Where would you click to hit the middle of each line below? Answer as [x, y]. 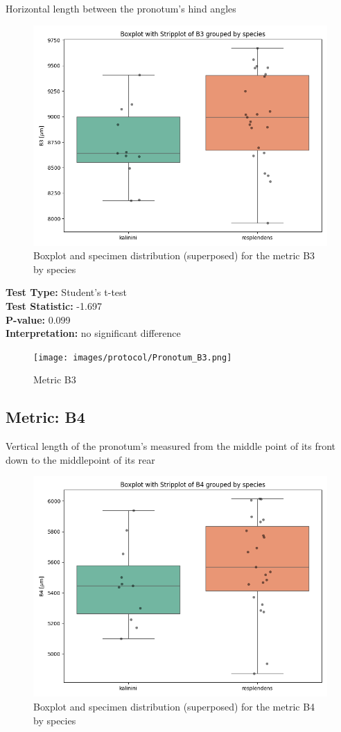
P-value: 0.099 [38, 319]
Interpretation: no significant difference [93, 333]
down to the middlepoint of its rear [80, 459]
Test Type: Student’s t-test [67, 292]
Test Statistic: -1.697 [54, 305]
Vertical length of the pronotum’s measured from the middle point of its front [171, 446]
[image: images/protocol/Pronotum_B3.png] [133, 357]
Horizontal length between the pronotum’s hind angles [121, 8]
